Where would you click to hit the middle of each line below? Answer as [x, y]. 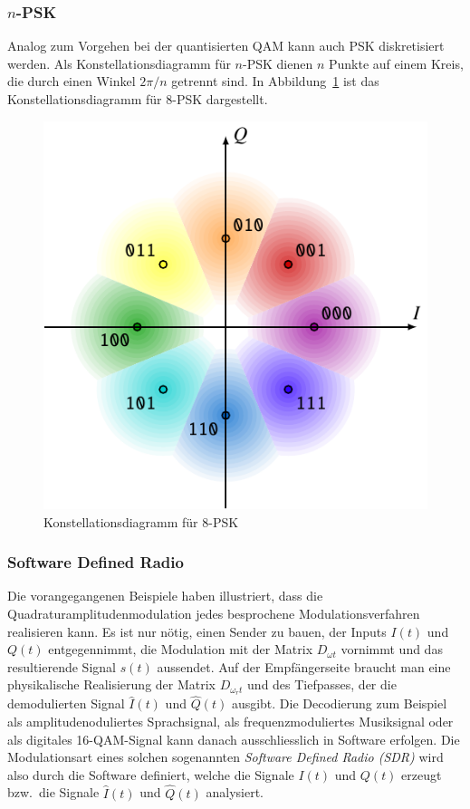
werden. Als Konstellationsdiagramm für [119, 63]
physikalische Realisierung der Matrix [112, 684]
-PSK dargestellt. [220, 99]
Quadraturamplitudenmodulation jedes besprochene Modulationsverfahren [214, 613]
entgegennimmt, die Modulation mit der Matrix [181, 649]
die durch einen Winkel [72, 81]
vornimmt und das [392, 649]
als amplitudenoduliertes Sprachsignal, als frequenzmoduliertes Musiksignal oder [230, 721]
